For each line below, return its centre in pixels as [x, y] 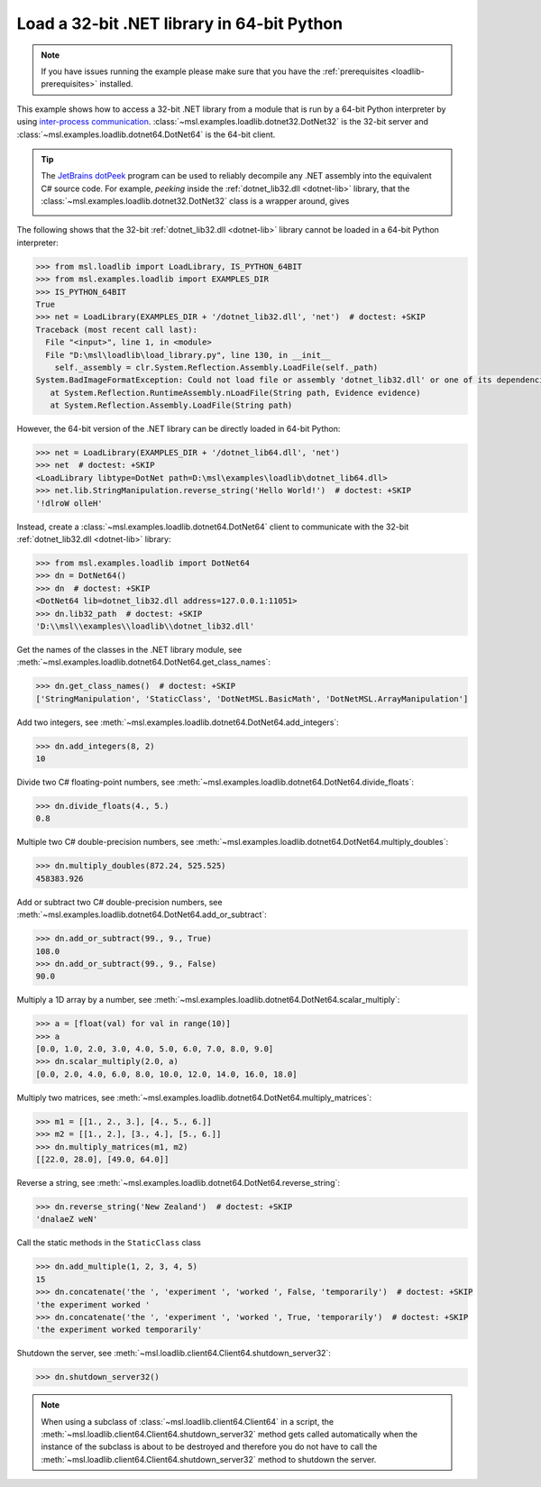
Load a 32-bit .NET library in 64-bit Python [179, 23]
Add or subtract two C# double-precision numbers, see [119, 902]
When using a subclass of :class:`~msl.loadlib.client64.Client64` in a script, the [187, 1421]
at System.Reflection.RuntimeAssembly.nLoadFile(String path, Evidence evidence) [235, 393]
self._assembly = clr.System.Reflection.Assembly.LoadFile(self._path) [216, 367]
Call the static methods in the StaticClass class [109, 1243]
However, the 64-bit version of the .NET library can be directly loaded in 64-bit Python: [179, 429]
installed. [116, 84]
